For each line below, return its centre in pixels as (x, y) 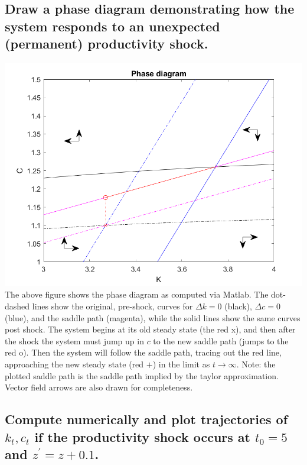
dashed (17, 306)
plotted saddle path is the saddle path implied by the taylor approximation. (142, 375)
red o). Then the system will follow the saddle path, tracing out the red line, (143, 352)
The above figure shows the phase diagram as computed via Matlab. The (137, 294)
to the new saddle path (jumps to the (221, 340)
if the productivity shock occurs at (142, 436)
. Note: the (256, 364)
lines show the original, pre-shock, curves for (112, 306)
